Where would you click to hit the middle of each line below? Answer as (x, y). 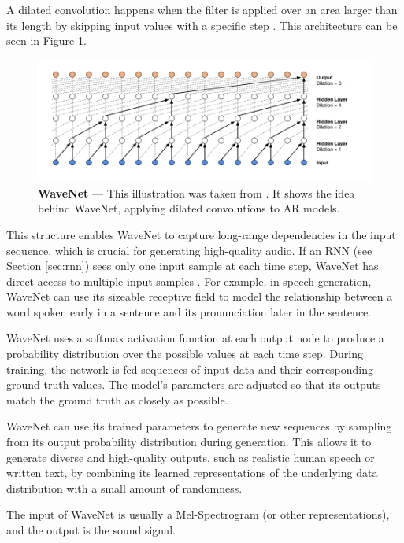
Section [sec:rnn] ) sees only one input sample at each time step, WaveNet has (193, 266)
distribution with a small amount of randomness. (124, 488)
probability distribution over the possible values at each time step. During (185, 354)
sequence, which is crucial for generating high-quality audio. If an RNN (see (189, 250)
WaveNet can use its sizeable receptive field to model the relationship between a (200, 296)
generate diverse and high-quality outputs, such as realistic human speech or (191, 457)
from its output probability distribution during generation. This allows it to (189, 442)
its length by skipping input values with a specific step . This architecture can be (202, 25)
